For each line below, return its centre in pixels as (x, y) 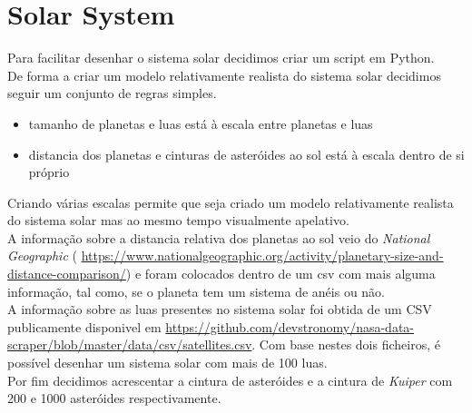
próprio (49, 172)
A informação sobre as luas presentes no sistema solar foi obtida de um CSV (220, 309)
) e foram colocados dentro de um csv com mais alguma (280, 274)
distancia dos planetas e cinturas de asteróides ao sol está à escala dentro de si (246, 154)
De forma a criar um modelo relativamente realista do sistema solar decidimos (224, 75)
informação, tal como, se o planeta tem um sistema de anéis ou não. (197, 291)
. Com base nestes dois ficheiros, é (346, 344)
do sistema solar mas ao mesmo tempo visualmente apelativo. (178, 220)
